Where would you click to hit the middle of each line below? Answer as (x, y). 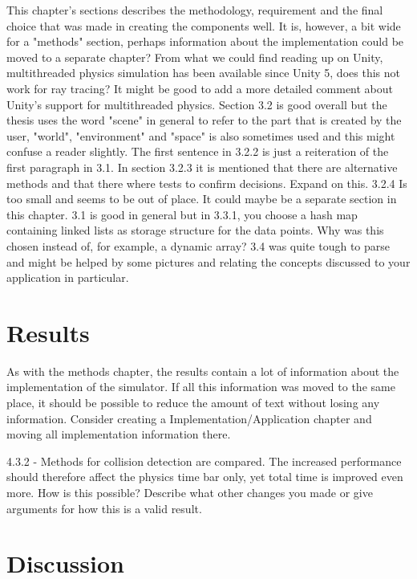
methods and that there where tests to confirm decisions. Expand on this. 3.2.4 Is (207, 183)
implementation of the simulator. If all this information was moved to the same (201, 387)
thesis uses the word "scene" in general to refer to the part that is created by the (204, 120)
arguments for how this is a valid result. (104, 508)
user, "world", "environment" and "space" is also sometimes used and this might (201, 135)
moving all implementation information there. (119, 434)
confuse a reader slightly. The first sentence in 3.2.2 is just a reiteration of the (198, 151)
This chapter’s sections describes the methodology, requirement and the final (195, 10)
